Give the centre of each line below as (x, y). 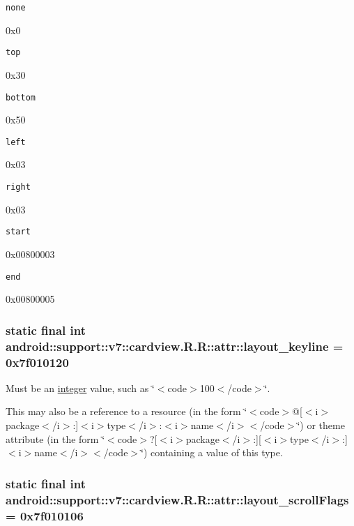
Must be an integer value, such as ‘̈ (80, 388)
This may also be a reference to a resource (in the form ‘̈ (126, 411)
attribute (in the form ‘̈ (55, 438)
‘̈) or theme (321, 425)
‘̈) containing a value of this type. (212, 452)
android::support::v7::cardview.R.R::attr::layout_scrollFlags (177, 499)
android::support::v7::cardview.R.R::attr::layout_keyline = (175, 346)
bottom (21, 97)
